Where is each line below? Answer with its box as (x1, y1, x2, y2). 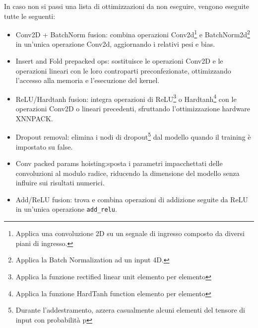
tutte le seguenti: (4, 10, 56, 21)
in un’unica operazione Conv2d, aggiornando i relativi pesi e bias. (15, 39, 215, 49)
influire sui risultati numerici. (15, 177, 105, 188)
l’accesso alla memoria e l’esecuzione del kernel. (15, 75, 160, 85)
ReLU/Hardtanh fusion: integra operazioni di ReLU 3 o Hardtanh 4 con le (15, 92, 237, 104)
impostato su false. (15, 141, 73, 152)
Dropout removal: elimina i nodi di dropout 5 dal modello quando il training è (15, 130, 251, 142)
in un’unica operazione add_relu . (15, 204, 117, 214)
